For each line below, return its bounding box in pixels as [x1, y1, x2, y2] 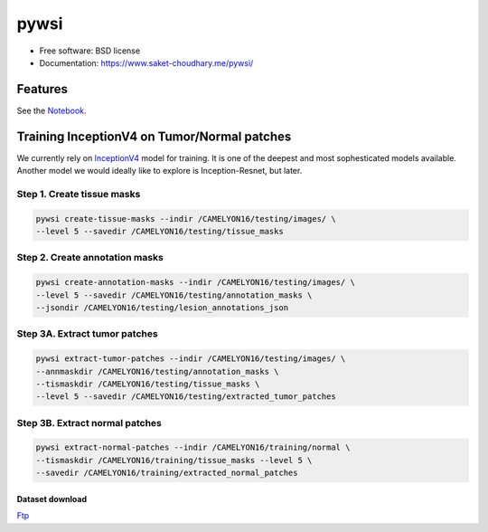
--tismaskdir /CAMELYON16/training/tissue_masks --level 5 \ [35, 455, 313, 465]
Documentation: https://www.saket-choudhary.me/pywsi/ [39, 57, 254, 68]
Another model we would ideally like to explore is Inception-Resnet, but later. [16, 166, 303, 176]
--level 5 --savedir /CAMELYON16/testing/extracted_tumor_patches [35, 392, 336, 402]
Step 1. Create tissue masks [16, 187, 141, 200]
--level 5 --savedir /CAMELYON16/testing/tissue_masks [35, 226, 284, 237]
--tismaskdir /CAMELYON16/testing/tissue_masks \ [35, 378, 260, 389]
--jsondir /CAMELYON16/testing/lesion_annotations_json [35, 303, 289, 312]
